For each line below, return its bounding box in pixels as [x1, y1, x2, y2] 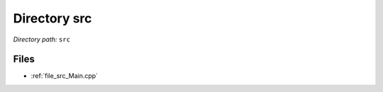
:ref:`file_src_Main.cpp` [30, 72, 99, 80]
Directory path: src [13, 35, 71, 44]
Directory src [13, 11, 92, 26]
